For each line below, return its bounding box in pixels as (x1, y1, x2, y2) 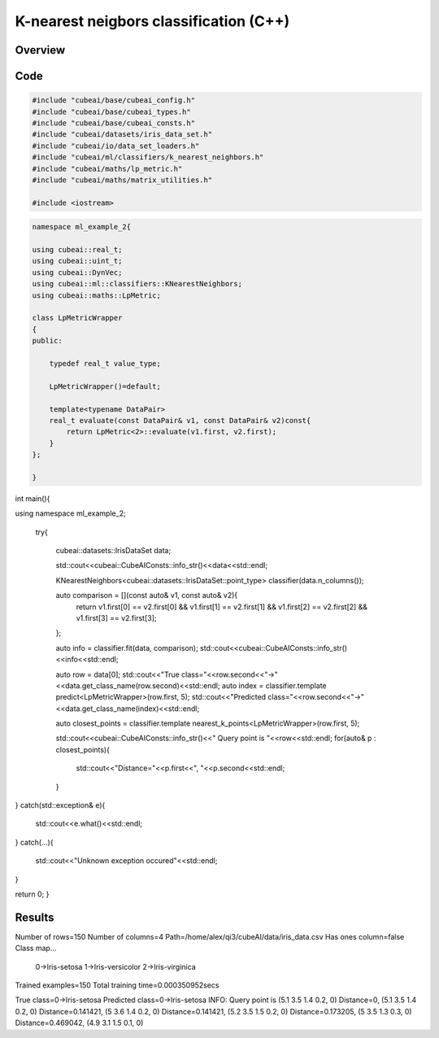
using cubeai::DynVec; (32, 268, 123, 277)
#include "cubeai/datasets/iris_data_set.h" (32, 130, 213, 139)
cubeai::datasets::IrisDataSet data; (55, 546, 172, 556)
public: (32, 336, 63, 346)
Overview (15, 43, 66, 57)
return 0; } (15, 889, 50, 899)
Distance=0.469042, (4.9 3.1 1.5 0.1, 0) (15, 1018, 144, 1028)
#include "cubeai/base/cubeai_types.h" (32, 107, 191, 116)
